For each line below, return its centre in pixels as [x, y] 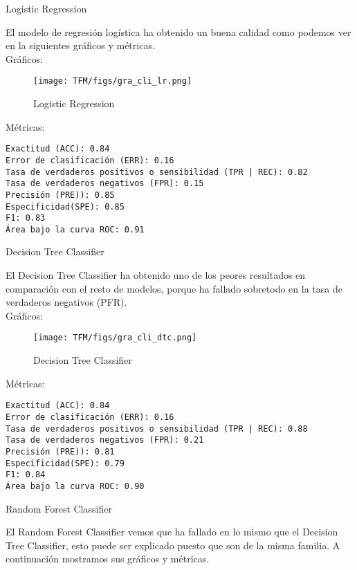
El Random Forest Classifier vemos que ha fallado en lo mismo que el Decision [172, 532]
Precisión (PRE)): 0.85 [60, 195]
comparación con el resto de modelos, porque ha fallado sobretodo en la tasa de [174, 288]
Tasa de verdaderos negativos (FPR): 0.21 [105, 440]
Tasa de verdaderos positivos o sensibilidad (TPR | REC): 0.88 [157, 429]
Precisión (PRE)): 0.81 [60, 451]
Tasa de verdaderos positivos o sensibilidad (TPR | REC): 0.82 [157, 172]
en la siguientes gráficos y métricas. [80, 45]
